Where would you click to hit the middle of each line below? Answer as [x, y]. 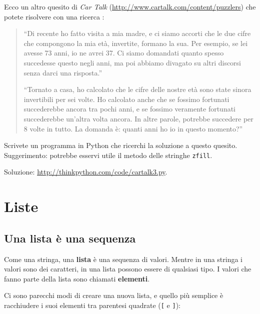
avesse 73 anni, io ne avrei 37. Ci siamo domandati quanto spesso [124, 53]
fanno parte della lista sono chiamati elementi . [77, 278]
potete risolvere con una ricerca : [54, 16]
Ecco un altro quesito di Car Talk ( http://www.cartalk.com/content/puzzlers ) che [130, 6]
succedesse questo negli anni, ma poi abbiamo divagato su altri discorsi [132, 62]
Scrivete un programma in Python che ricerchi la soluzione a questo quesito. [121, 145]
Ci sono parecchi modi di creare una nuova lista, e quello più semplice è [114, 295]
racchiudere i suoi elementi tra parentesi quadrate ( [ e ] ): [92, 305]
